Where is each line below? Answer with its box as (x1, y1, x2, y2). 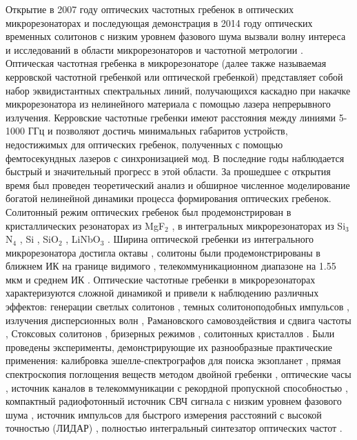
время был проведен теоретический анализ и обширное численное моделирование (6, 177, 350, 192)
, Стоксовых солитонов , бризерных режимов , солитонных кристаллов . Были (6, 326, 335, 341)
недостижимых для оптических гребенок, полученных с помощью (6, 137, 283, 151)
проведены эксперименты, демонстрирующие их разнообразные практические (6, 339, 332, 354)
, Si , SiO (19, 232, 59, 246)
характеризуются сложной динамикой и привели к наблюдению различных (6, 286, 319, 300)
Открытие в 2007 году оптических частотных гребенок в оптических (6, 2, 294, 16)
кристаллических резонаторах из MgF (6, 218, 165, 232)
